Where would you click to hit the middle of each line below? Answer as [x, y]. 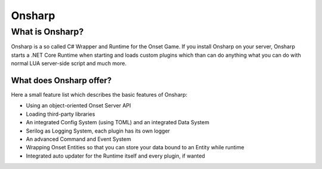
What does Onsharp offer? [61, 80]
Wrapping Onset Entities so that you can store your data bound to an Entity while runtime [135, 148]
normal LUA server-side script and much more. [69, 63]
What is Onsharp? [47, 32]
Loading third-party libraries [61, 114]
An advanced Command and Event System [78, 139]
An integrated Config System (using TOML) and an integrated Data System [118, 122]
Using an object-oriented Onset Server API [78, 106]
